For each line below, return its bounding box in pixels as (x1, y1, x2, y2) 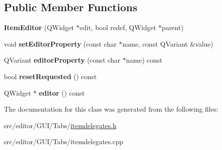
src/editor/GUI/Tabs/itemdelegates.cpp (4, 136, 124, 147)
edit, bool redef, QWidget (79, 22, 156, 33)
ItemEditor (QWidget (4, 22, 74, 33)
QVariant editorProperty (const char (4, 55, 121, 65)
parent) (162, 22, 184, 33)
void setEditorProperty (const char (4, 38, 117, 49)
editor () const (38, 87, 85, 98)
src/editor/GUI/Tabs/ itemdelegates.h (4, 120, 117, 130)
